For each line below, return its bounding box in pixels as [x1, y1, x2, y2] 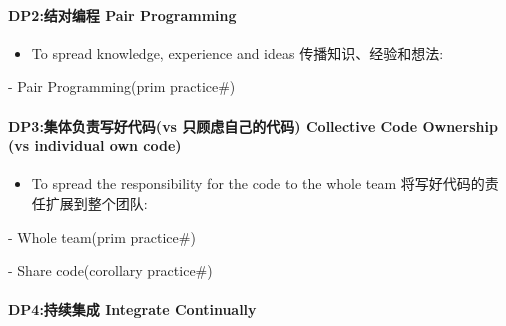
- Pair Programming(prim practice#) [8, 76, 236, 97]
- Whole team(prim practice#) [8, 226, 196, 247]
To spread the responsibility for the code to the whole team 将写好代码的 [31, 173, 485, 194]
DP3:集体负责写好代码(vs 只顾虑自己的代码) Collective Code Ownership [8, 115, 498, 136]
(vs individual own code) [8, 135, 182, 156]
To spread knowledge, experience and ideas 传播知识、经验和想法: [31, 42, 444, 63]
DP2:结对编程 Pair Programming [8, 4, 237, 25]
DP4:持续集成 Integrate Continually [8, 299, 257, 320]
